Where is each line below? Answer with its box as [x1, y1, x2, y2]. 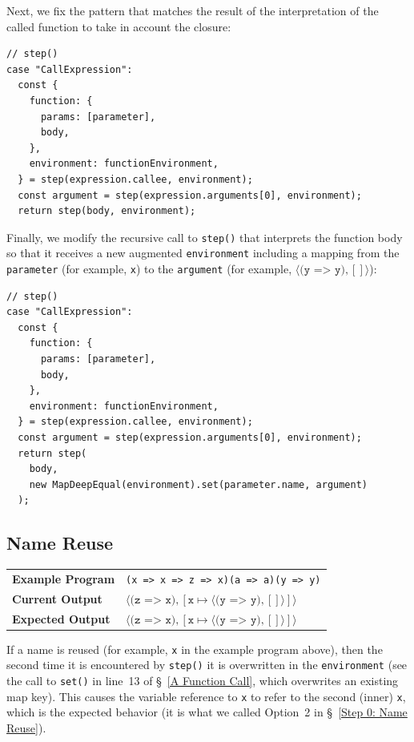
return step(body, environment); [18, 205, 196, 217]
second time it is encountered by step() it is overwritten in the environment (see [6, 656, 408, 673]
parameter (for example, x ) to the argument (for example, [6, 260, 292, 277]
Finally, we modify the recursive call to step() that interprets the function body [6, 228, 403, 245]
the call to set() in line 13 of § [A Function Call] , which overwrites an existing [6, 672, 399, 689]
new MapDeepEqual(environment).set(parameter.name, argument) [29, 478, 368, 490]
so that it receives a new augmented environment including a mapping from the [6, 244, 400, 261]
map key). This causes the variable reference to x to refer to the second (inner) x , [6, 688, 406, 704]
